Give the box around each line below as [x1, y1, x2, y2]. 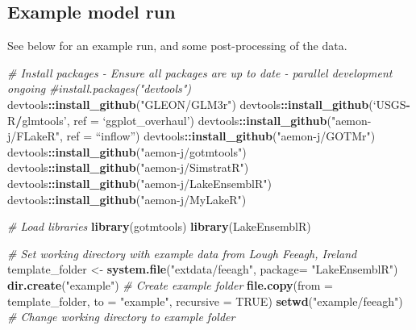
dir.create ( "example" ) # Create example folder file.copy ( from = [7, 276, 333, 293]
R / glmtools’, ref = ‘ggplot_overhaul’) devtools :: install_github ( [7, 111, 331, 128]
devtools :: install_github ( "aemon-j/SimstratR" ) [7, 159, 249, 176]
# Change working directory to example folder [7, 308, 235, 325]
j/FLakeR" [7, 127, 60, 144]
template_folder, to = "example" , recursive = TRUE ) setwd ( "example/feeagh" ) [7, 292, 403, 309]
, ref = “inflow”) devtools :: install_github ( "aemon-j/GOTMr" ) [59, 127, 376, 144]
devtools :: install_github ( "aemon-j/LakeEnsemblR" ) [7, 174, 272, 191]
